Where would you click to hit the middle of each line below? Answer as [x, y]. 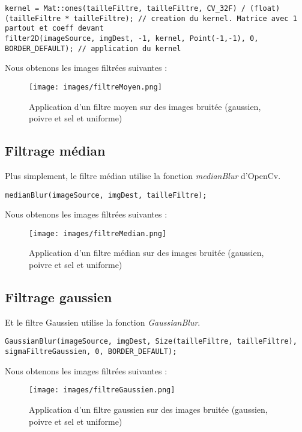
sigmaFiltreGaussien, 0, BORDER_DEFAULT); [91, 352]
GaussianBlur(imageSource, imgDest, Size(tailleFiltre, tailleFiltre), [151, 342]
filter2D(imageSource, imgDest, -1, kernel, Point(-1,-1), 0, [132, 38]
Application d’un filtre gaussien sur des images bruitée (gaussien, [148, 409]
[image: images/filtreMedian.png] [98, 233]
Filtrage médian [55, 151]
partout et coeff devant [54, 29]
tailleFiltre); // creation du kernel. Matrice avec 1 [185, 18]
